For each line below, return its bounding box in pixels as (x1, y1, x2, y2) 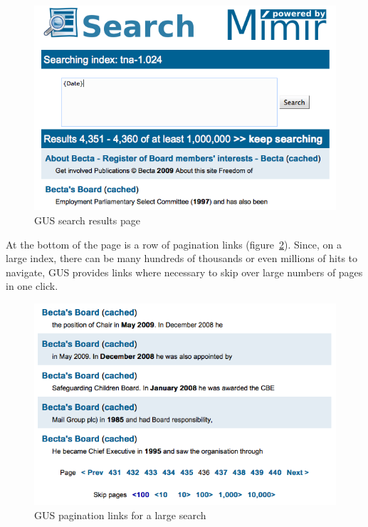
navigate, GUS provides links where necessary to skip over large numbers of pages (6, 264, 363, 279)
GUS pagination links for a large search (34, 507, 206, 522)
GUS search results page (34, 213, 140, 228)
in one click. (6, 278, 58, 293)
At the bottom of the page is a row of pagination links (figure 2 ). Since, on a (6, 236, 342, 251)
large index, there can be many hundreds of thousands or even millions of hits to (6, 251, 358, 266)
